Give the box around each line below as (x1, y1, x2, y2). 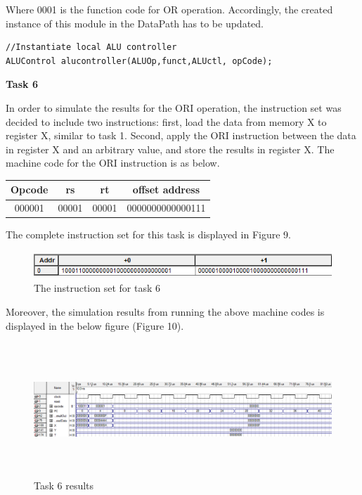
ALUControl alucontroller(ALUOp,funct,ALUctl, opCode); (6, 56, 273, 66)
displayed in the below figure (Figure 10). (6, 318, 184, 333)
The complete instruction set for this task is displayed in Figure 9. (6, 227, 291, 242)
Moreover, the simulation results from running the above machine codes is (6, 304, 325, 319)
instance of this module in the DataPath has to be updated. (6, 15, 264, 30)
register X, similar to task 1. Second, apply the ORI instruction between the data (6, 128, 356, 143)
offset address (132, 182, 200, 197)
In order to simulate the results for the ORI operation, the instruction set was (6, 100, 342, 115)
